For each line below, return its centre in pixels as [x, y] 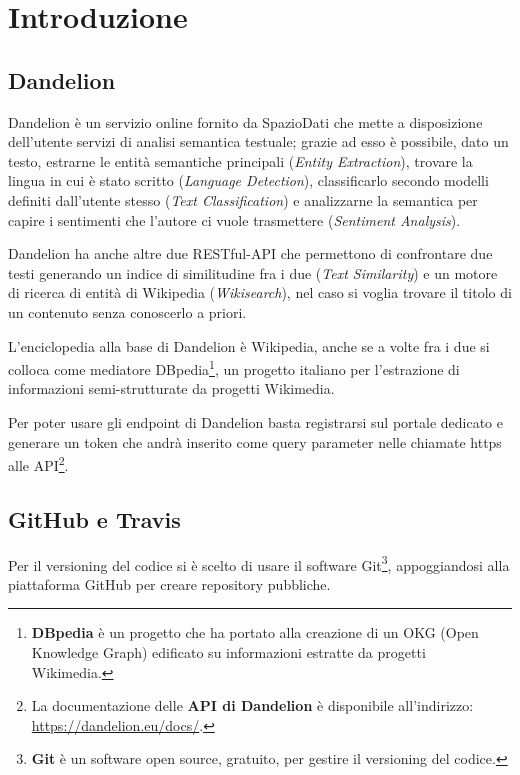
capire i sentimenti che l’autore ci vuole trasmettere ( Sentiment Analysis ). [234, 219]
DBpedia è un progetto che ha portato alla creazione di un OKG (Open [255, 632]
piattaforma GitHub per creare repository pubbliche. [169, 583]
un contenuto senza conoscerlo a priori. [127, 311]
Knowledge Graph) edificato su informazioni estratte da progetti [228, 652]
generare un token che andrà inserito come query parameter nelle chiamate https [255, 441]
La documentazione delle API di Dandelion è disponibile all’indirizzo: [252, 705]
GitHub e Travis [94, 518]
